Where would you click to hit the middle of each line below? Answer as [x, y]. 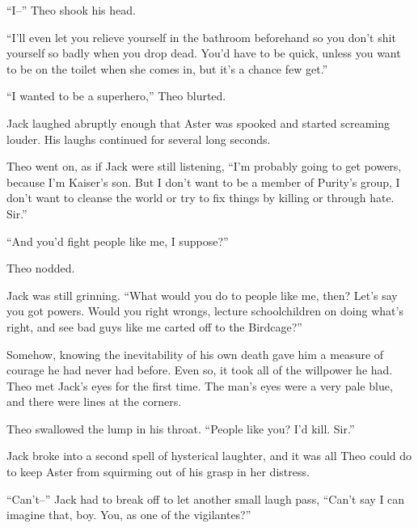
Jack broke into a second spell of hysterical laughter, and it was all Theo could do [209, 456]
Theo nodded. [41, 268]
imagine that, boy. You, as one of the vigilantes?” [129, 515]
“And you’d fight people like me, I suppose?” [118, 241]
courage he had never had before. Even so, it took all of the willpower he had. [200, 370]
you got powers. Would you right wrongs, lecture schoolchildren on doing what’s [205, 311]
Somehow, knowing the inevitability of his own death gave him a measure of [195, 354]
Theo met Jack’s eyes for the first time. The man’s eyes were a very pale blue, [200, 385]
